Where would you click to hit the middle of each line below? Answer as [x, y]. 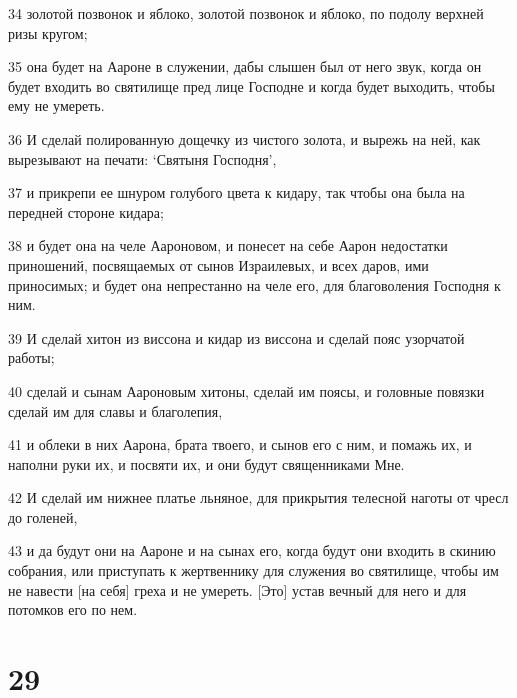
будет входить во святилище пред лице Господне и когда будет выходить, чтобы [251, 85]
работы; [31, 357]
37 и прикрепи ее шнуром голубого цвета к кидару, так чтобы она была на [236, 192]
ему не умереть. [56, 105]
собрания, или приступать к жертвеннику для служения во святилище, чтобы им [253, 570]
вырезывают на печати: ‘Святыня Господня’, [142, 158]
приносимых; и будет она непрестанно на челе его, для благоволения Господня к [254, 284]
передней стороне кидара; [86, 211]
